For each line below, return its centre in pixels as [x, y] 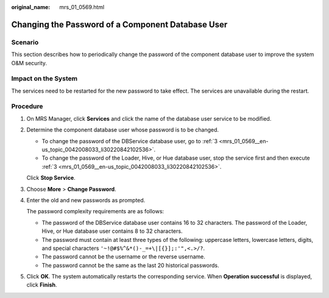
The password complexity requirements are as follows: [95, 211]
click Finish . [42, 285]
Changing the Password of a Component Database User [119, 24]
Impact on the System [44, 79]
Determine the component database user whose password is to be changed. [123, 130]
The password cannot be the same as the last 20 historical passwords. [130, 265]
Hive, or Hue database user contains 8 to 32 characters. [112, 231]
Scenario [25, 42]
